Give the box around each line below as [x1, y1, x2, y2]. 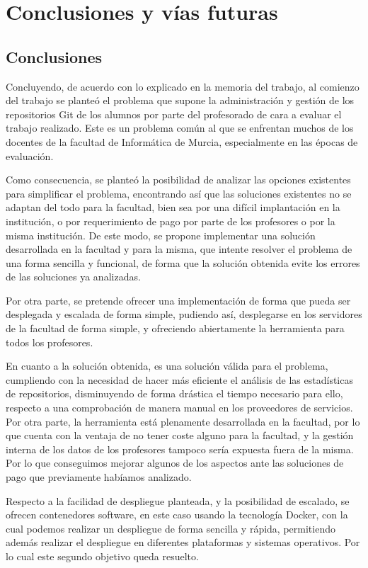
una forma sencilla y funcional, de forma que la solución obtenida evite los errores [6, 255, 360, 270]
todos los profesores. [6, 334, 93, 349]
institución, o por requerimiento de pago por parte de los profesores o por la [6, 213, 335, 228]
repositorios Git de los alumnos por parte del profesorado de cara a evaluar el [6, 106, 342, 121]
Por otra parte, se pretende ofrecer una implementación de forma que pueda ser [6, 292, 351, 307]
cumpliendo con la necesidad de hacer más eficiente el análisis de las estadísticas [6, 372, 353, 387]
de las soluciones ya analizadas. [6, 269, 141, 284]
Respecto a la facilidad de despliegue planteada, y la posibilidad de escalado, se [6, 493, 350, 508]
